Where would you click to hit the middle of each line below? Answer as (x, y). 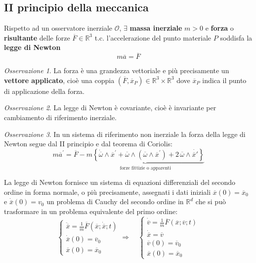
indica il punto (224, 80)
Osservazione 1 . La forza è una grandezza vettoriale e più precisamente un (117, 70)
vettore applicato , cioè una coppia (59, 80)
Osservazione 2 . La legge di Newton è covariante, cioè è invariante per (110, 108)
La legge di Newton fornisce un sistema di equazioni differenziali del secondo (120, 182)
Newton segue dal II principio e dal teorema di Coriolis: (88, 144)
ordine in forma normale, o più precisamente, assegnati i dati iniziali (107, 192)
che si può (211, 201)
